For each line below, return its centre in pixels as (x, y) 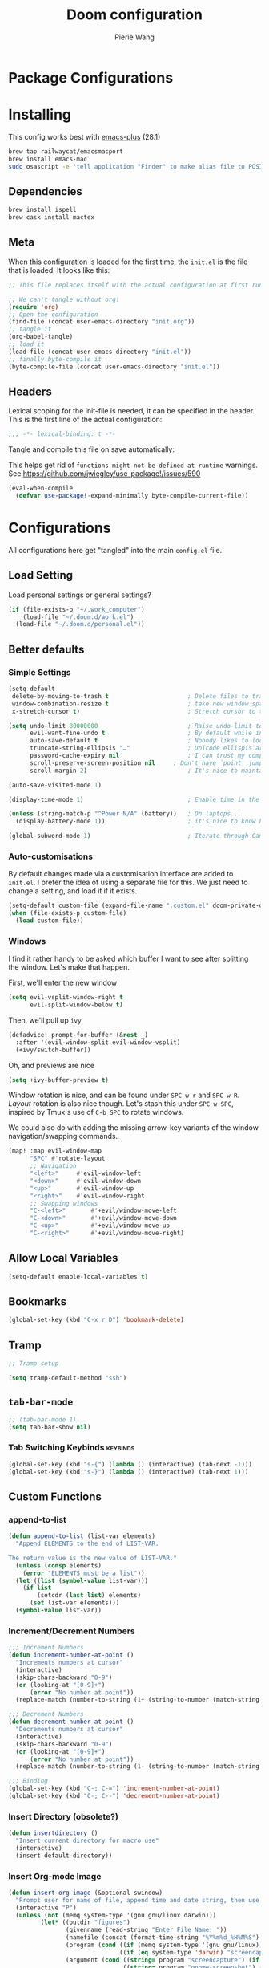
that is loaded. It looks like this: (59, 270)
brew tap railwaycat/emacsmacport (66, 151)
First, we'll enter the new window (63, 983)
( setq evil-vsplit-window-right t (66, 998)
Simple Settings (40, 672)
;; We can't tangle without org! (64, 299)
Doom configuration (134, 15)
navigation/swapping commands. (63, 1136)
